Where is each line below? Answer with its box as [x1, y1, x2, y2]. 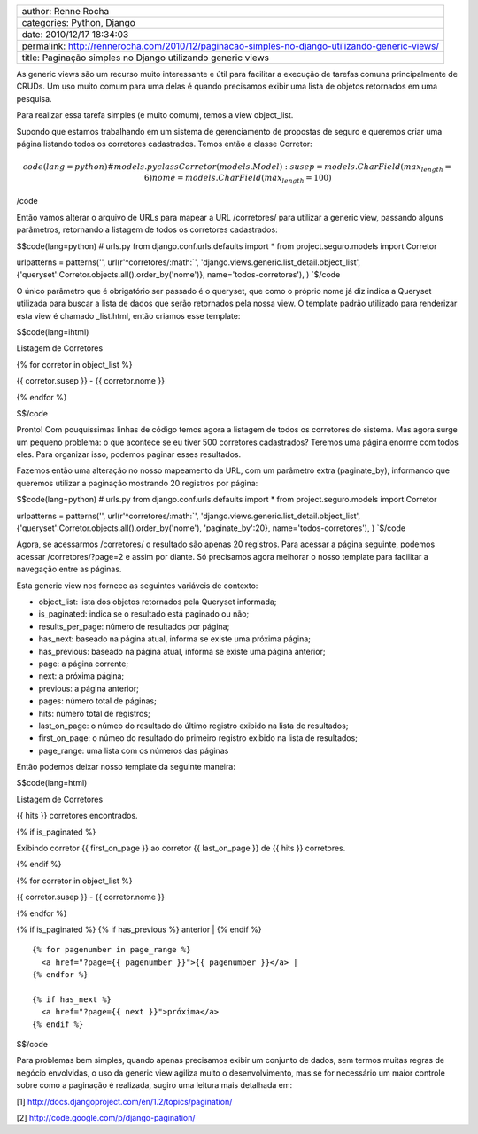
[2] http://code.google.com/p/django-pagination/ [16, 1113, 196, 1123]
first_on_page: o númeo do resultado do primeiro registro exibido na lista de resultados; [38, 733, 358, 743]
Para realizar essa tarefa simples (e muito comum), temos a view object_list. [16, 110, 294, 120]
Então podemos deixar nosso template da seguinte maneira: [16, 762, 236, 773]
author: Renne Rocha [21, 5, 110, 17]
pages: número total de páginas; [38, 695, 157, 706]
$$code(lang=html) [16, 778, 88, 788]
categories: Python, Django [21, 17, 136, 28]
